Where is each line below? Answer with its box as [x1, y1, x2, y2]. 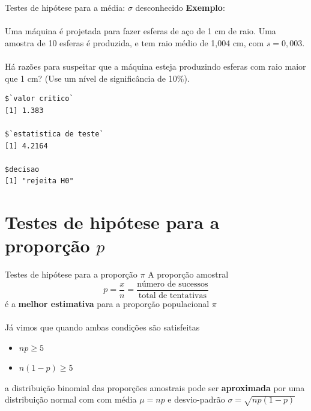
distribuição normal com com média [5, 393, 137, 406]
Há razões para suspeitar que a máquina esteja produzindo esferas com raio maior [5, 59, 306, 72]
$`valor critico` [5, 94, 74, 103]
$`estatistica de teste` [5, 129, 104, 138]
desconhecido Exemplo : [135, 1, 225, 13]
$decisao [5, 165, 40, 174]
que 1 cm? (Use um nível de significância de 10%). [5, 72, 190, 84]
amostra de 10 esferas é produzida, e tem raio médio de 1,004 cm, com [5, 36, 264, 49]
